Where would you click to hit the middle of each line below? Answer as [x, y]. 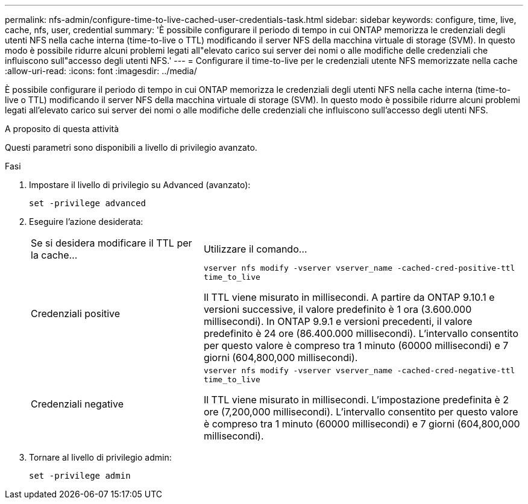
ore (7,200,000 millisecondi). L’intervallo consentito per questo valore [361, 412]
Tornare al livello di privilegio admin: [100, 457]
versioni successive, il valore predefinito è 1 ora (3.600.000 [338, 309]
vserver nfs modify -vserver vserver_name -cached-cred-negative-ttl [359, 370]
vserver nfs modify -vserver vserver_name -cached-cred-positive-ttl [359, 268]
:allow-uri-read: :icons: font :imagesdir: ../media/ [101, 71]
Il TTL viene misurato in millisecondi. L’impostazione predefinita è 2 [356, 400]
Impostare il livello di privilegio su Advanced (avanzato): [140, 185]
